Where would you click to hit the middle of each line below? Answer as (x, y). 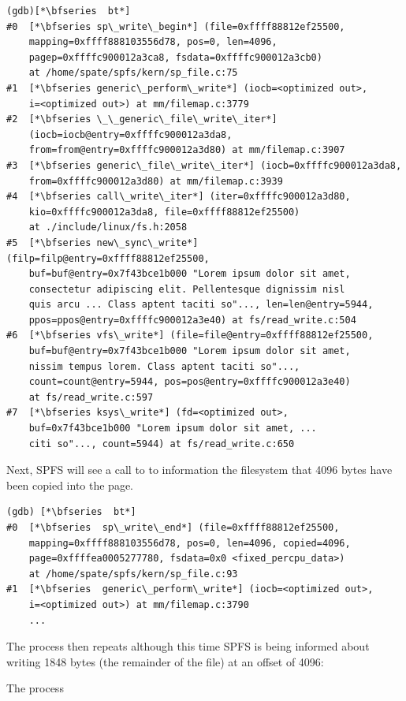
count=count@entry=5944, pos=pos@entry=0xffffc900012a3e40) (190, 382)
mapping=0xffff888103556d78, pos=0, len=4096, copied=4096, (190, 543)
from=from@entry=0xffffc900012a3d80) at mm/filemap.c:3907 (187, 150)
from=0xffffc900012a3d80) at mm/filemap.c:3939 (156, 181)
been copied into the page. (70, 485)
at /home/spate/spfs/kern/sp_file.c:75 (133, 73)
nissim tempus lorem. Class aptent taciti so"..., (164, 366)
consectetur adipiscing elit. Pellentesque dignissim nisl (187, 289)
